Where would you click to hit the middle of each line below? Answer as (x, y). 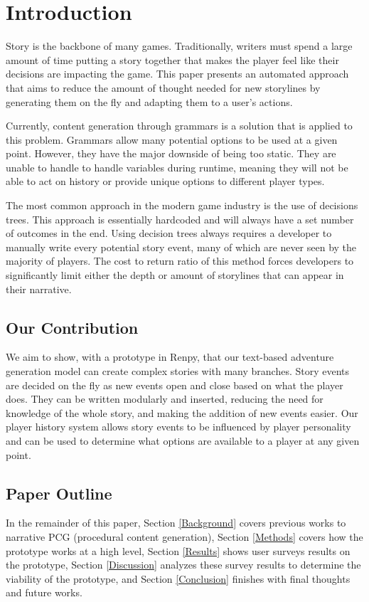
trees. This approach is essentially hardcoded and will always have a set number (180, 219)
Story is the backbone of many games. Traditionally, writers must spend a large (179, 46)
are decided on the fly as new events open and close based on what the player (175, 385)
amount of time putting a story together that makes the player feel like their (172, 59)
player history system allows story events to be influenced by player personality (178, 427)
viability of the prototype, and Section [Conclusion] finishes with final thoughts (178, 578)
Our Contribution (72, 327)
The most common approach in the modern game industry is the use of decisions (182, 205)
